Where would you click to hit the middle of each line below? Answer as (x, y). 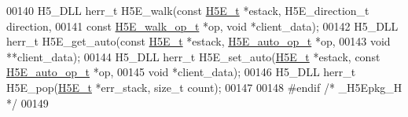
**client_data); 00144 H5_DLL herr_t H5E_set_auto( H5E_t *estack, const (193, 56)
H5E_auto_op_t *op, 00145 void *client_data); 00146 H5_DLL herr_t (181, 72)
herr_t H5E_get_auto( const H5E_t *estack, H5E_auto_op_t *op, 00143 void (198, 41)
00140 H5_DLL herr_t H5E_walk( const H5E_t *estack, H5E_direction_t (188, 10)
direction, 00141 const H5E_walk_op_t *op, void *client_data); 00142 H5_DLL (202, 26)
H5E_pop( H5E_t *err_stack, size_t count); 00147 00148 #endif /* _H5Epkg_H (204, 87)
